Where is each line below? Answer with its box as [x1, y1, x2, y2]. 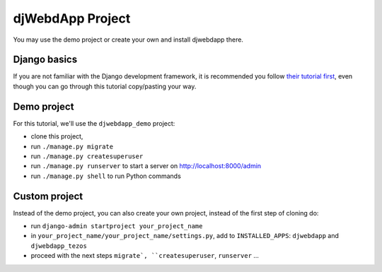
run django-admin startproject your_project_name [30, 222, 203, 230]
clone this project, [30, 132, 83, 141]
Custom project [13, 190, 83, 202]
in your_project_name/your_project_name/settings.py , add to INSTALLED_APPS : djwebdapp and [30, 232, 339, 240]
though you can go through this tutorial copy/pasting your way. [13, 82, 197, 90]
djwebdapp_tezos [30, 242, 88, 250]
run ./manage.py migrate [30, 142, 113, 150]
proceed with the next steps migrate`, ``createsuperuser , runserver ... [30, 252, 260, 260]
